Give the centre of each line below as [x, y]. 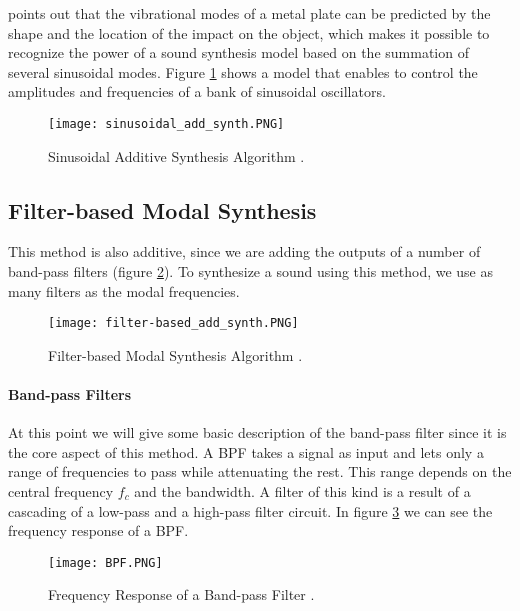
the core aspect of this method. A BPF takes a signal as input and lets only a [246, 451]
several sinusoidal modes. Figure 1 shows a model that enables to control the [243, 71]
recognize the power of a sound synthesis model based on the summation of [238, 52]
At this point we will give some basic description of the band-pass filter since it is [257, 432]
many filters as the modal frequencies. [124, 290]
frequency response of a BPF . [98, 530]
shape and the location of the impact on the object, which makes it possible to [249, 32]
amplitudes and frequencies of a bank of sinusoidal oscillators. [197, 91]
